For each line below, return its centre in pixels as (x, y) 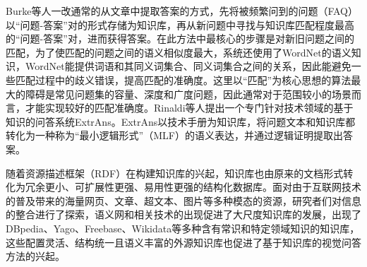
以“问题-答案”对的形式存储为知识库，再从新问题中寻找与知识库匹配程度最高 (180, 24)
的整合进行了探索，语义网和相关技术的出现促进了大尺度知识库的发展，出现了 (183, 214)
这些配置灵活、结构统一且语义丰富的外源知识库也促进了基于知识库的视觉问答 (183, 242)
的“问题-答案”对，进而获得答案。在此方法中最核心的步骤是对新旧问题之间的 (180, 38)
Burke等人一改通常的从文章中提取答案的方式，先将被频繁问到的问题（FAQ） (182, 11)
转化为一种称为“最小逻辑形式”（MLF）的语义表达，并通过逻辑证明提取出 (174, 135)
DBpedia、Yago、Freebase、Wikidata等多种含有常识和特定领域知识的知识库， (183, 228)
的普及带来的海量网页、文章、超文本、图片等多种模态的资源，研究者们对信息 (183, 200)
